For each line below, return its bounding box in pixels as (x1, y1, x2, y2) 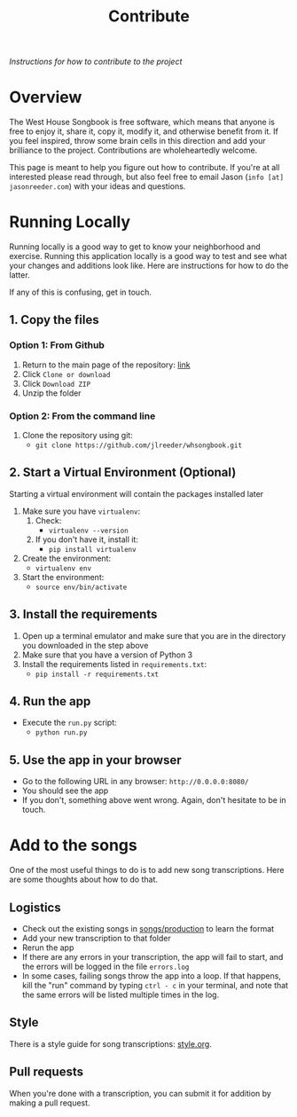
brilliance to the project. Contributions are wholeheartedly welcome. (9, 145, 258, 156)
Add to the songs (9, 836, 137, 855)
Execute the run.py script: (21, 717, 117, 728)
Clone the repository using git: (21, 430, 133, 441)
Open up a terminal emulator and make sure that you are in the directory (21, 630, 286, 641)
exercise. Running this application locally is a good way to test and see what (9, 251, 287, 262)
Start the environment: (21, 571, 105, 582)
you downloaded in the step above (21, 640, 149, 650)
